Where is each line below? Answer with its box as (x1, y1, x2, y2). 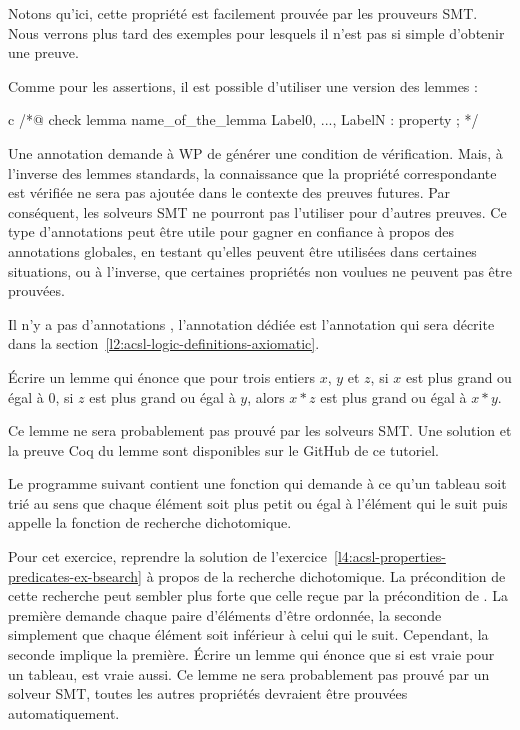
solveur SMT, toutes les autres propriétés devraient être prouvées (8, 683, 408, 704)
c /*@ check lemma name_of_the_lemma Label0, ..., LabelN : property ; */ (8, 109, 479, 130)
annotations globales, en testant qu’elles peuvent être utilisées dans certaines (8, 240, 477, 261)
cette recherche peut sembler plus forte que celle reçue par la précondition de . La (8, 585, 508, 606)
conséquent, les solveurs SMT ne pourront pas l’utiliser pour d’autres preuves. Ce (8, 201, 507, 222)
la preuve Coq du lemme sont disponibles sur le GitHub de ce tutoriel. (8, 439, 440, 460)
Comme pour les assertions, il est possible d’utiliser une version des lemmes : (8, 75, 478, 96)
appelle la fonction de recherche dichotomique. (8, 512, 292, 533)
